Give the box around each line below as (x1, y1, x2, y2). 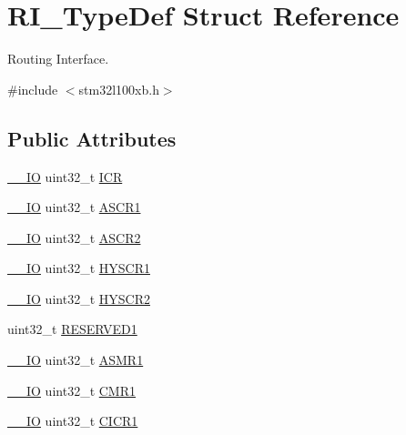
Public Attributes (7, 124, 177, 152)
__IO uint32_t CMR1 (7, 380, 136, 400)
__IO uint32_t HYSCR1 (7, 258, 150, 278)
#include (7, 79, 58, 98)
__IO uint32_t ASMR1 (7, 350, 144, 369)
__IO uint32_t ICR (7, 167, 123, 186)
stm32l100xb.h (78, 79, 159, 98)
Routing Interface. (7, 49, 109, 68)
